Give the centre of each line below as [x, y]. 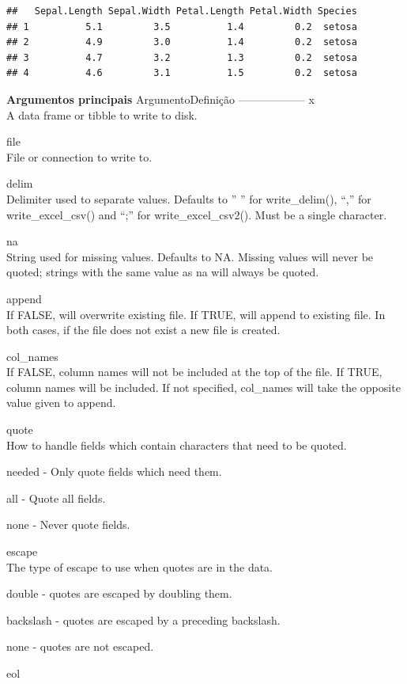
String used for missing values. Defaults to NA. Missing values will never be [190, 256]
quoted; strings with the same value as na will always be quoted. [163, 272]
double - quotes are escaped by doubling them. [119, 593]
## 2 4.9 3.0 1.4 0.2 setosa [182, 42]
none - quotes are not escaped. [80, 646]
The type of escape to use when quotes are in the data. [140, 566]
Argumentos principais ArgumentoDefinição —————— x [160, 99]
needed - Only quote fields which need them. [114, 471]
